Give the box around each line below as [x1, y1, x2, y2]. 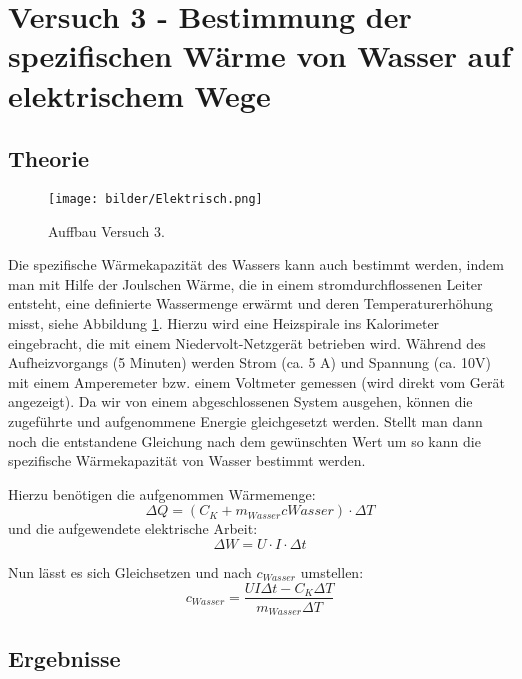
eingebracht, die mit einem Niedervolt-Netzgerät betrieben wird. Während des [8, 332, 486, 353]
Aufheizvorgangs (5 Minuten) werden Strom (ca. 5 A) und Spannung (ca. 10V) [8, 352, 491, 373]
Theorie [8, 143, 90, 174]
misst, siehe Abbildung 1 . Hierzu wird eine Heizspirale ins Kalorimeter [8, 312, 440, 333]
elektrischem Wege [8, 74, 271, 115]
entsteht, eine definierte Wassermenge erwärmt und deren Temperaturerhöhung [8, 293, 493, 314]
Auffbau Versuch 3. [48, 220, 165, 241]
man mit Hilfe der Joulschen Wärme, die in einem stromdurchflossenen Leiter [8, 273, 483, 294]
